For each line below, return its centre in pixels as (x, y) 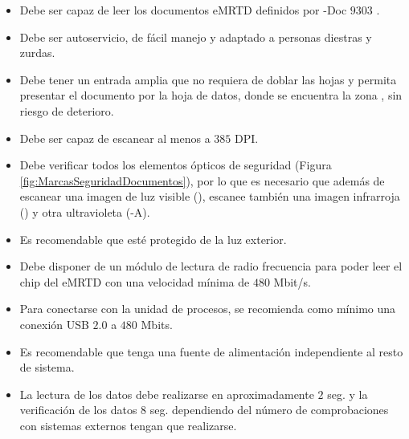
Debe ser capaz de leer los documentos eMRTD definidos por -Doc (183, 10)
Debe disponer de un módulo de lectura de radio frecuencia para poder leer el (211, 266)
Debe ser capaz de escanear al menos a (115, 138)
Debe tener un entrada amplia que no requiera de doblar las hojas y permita (208, 79)
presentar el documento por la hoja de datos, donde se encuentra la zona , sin (211, 95)
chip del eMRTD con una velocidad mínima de (135, 281)
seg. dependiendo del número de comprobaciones (269, 410)
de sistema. (47, 367)
